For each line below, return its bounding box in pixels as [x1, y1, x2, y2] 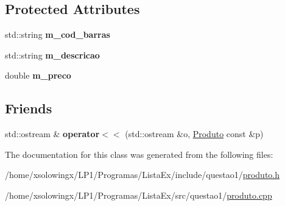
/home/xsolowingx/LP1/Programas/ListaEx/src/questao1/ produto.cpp [5, 188, 272, 201]
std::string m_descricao [5, 48, 100, 61]
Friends [5, 99, 52, 118]
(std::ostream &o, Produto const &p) [125, 127, 264, 140]
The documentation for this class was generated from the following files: [5, 147, 273, 160]
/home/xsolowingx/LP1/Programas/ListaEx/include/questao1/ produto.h [5, 168, 280, 181]
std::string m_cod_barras [5, 28, 110, 41]
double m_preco [5, 69, 71, 82]
